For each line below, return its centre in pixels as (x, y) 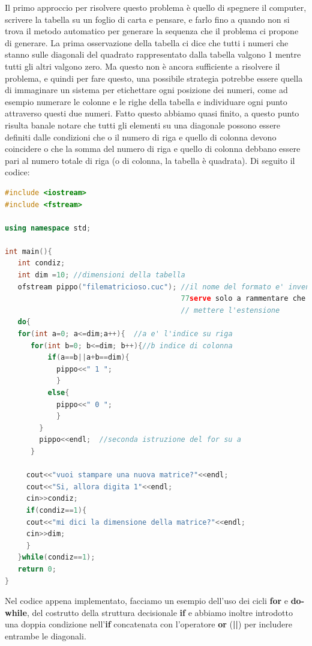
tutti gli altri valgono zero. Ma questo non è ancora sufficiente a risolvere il (142, 66)
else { (58, 393)
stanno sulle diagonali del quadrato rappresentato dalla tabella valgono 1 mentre (153, 54)
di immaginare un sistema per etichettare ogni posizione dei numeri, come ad (146, 90)
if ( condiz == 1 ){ (56, 510)
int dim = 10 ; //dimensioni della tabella (101, 275)
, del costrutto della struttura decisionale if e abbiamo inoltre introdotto (160, 612)
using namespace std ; (48, 228)
